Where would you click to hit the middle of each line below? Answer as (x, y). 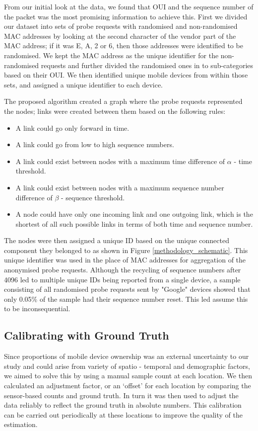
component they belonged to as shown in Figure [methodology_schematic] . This (126, 250)
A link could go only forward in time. (72, 128)
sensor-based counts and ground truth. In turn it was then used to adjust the (121, 395)
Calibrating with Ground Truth (87, 335)
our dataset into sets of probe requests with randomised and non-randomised (121, 26)
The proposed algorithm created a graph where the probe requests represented (123, 101)
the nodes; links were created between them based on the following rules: (115, 111)
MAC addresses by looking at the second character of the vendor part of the (120, 36)
